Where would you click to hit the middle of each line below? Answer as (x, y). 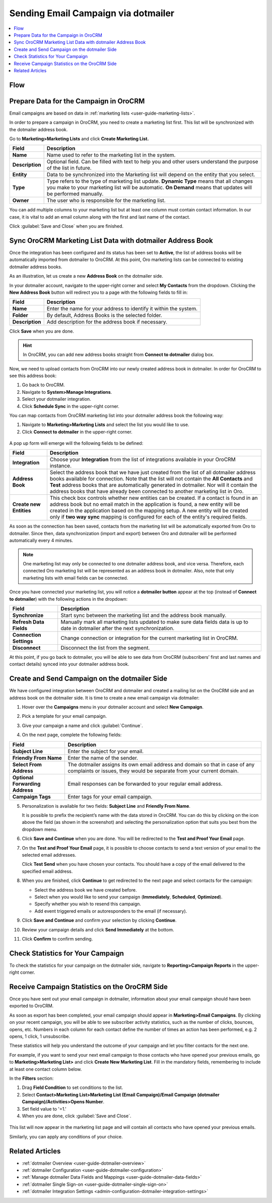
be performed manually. (75, 194)
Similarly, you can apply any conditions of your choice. (66, 1136)
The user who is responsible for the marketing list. (106, 200)
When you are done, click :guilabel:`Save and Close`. (77, 1116)
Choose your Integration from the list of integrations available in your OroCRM (143, 459)
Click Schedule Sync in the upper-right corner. (71, 406)
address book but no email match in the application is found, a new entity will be (145, 504)
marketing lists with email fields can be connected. (76, 578)
